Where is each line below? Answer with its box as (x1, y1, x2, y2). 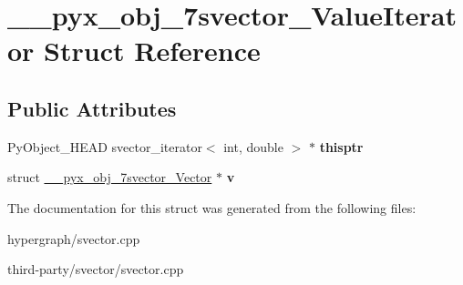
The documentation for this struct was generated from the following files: (7, 198, 417, 217)
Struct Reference (44, 32, 261, 69)
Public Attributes (7, 94, 177, 122)
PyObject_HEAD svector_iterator (7, 137, 202, 156)
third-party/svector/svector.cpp (7, 260, 184, 279)
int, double (223, 137, 283, 156)
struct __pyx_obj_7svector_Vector (7, 168, 212, 187)
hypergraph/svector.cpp (7, 229, 140, 248)
